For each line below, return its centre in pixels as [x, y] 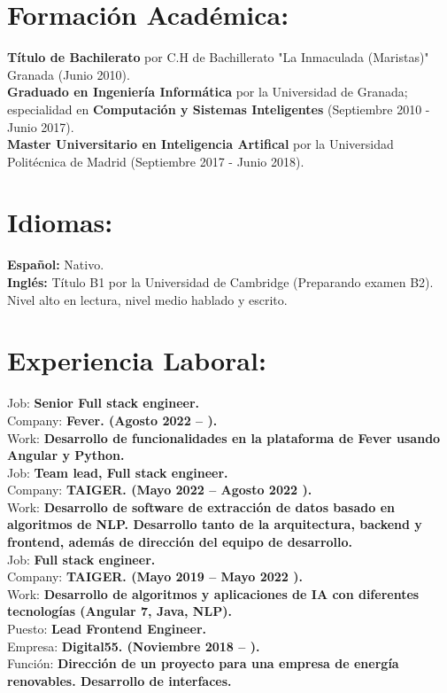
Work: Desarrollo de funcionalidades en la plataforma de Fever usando [224, 437]
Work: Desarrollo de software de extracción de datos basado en [201, 506]
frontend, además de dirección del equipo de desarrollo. [180, 542]
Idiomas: [60, 222]
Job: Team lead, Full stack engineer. [118, 472]
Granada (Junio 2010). [69, 74]
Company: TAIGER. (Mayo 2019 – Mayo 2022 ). [155, 576]
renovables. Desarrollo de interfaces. [119, 680]
